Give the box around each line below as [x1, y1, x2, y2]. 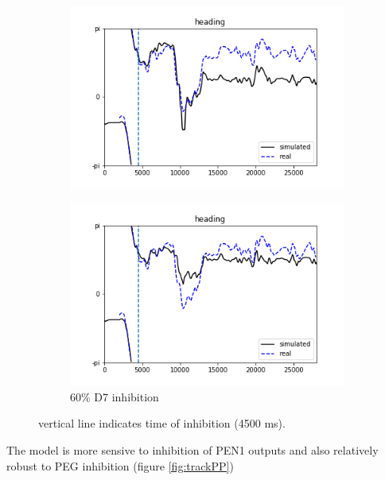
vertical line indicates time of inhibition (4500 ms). [38, 415, 286, 432]
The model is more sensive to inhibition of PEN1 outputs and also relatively [6, 442, 379, 459]
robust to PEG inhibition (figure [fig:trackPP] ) [6, 457, 234, 474]
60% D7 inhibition [70, 388, 159, 405]
